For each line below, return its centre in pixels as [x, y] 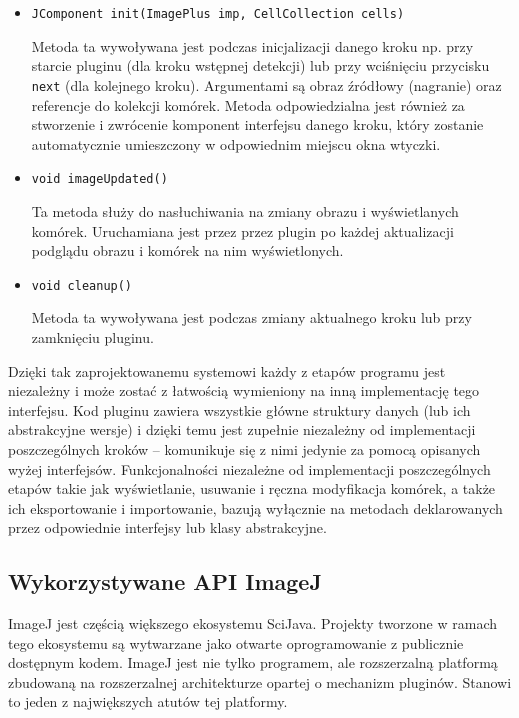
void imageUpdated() [99, 179]
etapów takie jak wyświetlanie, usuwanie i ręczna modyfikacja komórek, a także [252, 488]
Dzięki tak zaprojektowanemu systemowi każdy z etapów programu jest [227, 370]
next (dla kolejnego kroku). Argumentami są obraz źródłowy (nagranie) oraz [266, 84]
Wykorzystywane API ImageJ [165, 581]
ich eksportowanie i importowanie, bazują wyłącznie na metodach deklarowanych [255, 507]
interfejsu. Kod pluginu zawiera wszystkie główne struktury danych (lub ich [239, 409]
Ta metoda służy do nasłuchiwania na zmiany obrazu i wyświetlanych [245, 210]
